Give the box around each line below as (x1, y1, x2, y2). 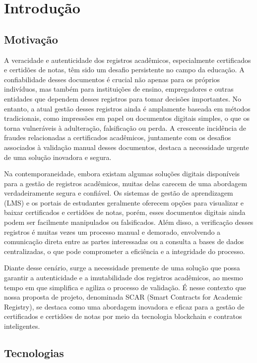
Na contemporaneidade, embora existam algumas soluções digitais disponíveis (4, 168, 240, 179)
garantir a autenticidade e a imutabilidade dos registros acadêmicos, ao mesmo (4, 272, 243, 283)
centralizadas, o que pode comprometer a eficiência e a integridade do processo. (4, 246, 245, 256)
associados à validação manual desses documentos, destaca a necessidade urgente (4, 142, 249, 152)
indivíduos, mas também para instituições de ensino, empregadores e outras (4, 84, 234, 94)
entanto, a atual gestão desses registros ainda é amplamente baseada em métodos (4, 103, 251, 113)
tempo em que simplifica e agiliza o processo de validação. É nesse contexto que (4, 282, 246, 292)
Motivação (4, 31, 58, 47)
